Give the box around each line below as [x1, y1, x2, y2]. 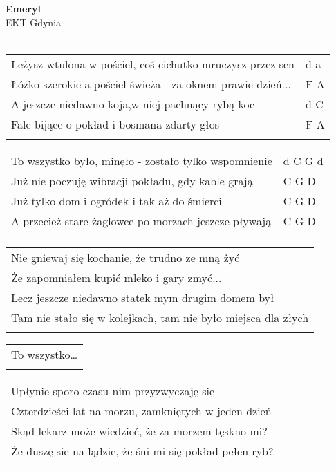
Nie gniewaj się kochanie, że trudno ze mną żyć [11, 249, 240, 265]
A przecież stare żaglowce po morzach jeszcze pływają [11, 212, 272, 229]
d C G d [283, 152, 324, 169]
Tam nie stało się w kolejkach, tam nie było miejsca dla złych [11, 309, 309, 325]
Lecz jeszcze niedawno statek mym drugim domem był [11, 289, 274, 305]
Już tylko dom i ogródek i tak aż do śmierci [11, 192, 222, 209]
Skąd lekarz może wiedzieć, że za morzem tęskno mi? [11, 422, 268, 439]
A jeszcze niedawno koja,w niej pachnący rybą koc [11, 95, 255, 112]
